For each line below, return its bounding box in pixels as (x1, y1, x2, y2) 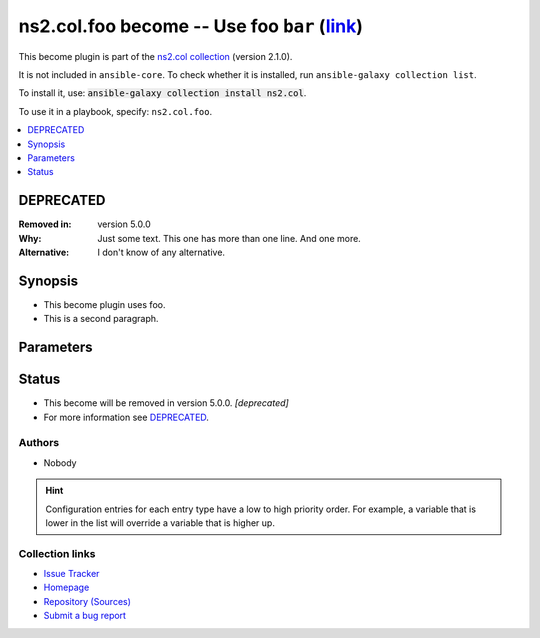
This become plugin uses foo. (43, 298, 166, 310)
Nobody (43, 456, 77, 469)
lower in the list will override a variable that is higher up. (45, 516, 275, 529)
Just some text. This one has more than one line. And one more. (97, 232, 362, 244)
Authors (18, 436, 60, 450)
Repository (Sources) (43, 595, 132, 607)
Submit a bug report (43, 610, 127, 622)
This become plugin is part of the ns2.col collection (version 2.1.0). (18, 50, 293, 62)
